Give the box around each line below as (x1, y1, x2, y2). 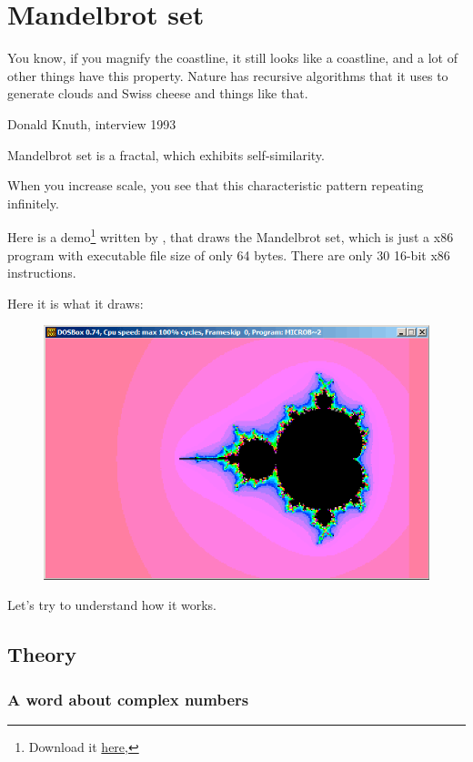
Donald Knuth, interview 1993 (7, 114, 176, 133)
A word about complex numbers (7, 687, 249, 710)
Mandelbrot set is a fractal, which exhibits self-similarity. (7, 145, 325, 164)
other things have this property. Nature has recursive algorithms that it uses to (7, 66, 448, 85)
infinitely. (7, 193, 59, 212)
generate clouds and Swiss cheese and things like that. (7, 84, 308, 103)
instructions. (7, 263, 76, 282)
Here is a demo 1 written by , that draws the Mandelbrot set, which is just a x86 (7, 225, 454, 246)
